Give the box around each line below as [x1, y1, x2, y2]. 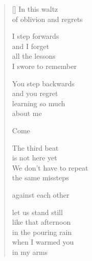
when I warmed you [12, 236, 74, 247]
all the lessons [12, 51, 56, 61]
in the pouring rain [12, 226, 72, 237]
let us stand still [12, 206, 63, 217]
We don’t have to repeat [12, 162, 88, 173]
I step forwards [12, 31, 59, 41]
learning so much [12, 98, 65, 108]
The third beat [12, 142, 59, 153]
